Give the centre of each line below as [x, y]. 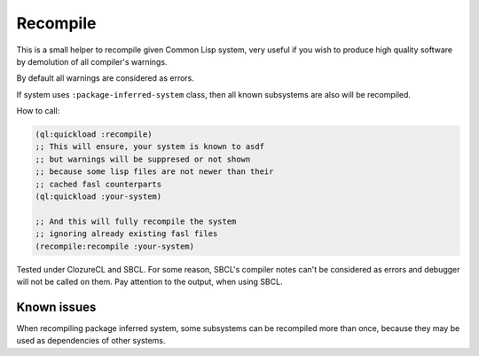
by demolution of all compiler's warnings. [92, 61]
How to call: [38, 111]
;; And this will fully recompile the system [136, 221]
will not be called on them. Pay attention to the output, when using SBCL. [149, 281]
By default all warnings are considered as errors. [106, 78]
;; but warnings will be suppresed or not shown [143, 159]
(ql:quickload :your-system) [98, 197]
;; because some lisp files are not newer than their [154, 172]
